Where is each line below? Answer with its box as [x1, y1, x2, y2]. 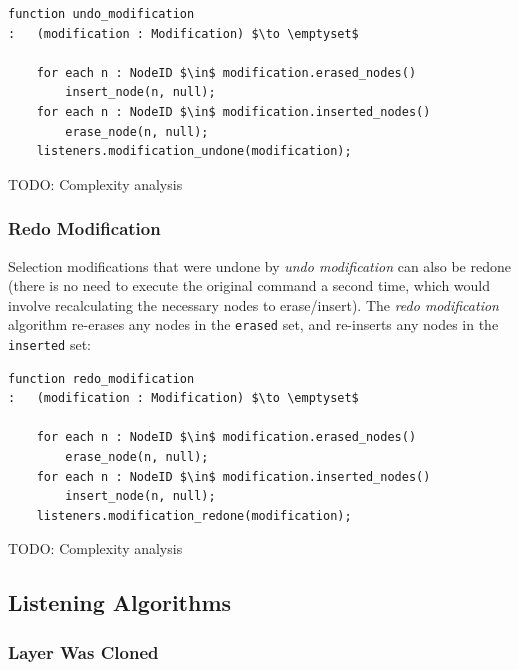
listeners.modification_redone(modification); [36, 508, 352, 523]
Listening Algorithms [8, 587, 232, 618]
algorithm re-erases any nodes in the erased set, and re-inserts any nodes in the [8, 314, 499, 335]
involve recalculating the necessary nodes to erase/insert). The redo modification [8, 294, 499, 315]
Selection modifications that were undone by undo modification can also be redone [8, 255, 511, 276]
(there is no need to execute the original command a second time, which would [8, 275, 491, 296]
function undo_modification [8, 7, 195, 21]
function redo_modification [8, 371, 195, 386]
